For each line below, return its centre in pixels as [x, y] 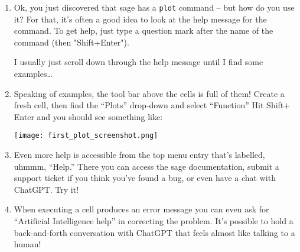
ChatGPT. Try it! [46, 189]
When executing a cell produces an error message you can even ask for [141, 209]
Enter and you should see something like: [88, 116]
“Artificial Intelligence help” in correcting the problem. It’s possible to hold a [154, 221]
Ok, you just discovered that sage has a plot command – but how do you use [154, 7]
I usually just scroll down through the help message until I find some [138, 62]
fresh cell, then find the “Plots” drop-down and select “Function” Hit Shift [149, 105]
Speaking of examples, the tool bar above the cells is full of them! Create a [149, 93]
